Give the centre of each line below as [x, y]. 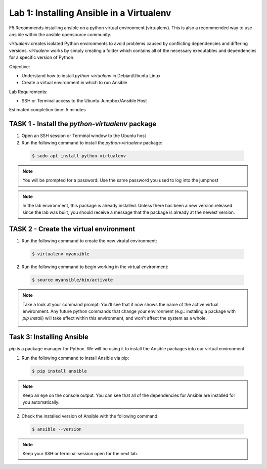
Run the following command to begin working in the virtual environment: [95, 267]
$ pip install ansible [59, 371]
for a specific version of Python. [42, 57]
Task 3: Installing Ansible [49, 337]
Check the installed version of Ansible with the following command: [90, 416]
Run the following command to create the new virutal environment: [89, 241]
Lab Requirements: [28, 92]
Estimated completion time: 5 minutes [47, 110]
